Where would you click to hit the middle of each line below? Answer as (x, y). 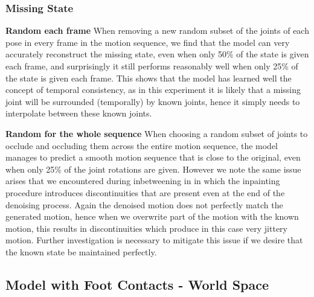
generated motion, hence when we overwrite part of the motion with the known (152, 216)
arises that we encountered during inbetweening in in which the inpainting (143, 181)
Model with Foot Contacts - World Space (137, 284)
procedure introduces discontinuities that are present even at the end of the (145, 192)
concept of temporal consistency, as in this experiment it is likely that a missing (153, 90)
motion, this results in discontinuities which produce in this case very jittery (146, 228)
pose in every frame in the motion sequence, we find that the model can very (148, 42)
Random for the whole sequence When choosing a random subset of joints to (157, 133)
